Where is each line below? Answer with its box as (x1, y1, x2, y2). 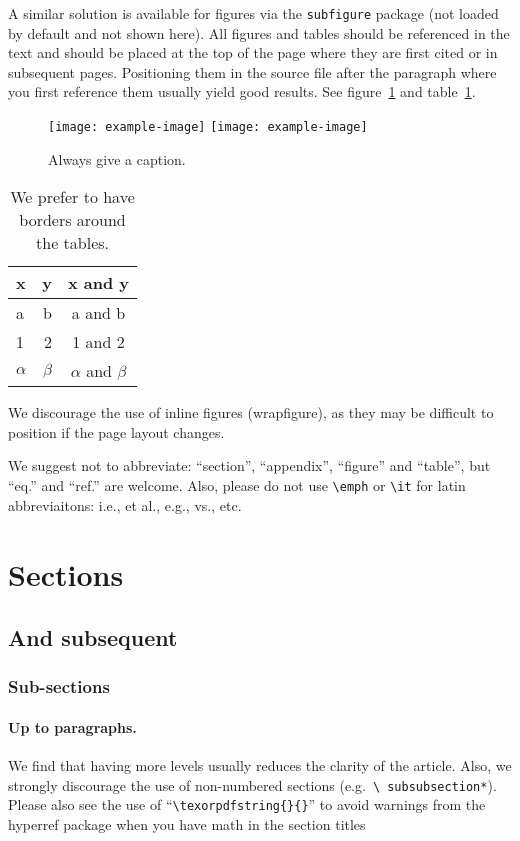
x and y (67, 271, 130, 295)
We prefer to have (10, 185, 135, 209)
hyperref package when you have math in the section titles (8, 814, 366, 835)
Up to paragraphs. (8, 716, 137, 737)
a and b (71, 301, 126, 325)
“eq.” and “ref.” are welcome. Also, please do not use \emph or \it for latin (8, 475, 466, 496)
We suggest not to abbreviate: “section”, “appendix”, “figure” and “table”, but (8, 455, 491, 476)
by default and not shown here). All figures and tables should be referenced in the (8, 22, 510, 43)
